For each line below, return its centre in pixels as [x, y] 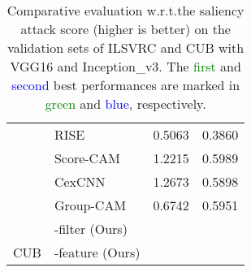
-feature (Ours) [97, 252]
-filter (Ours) [91, 229]
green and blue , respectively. [125, 104]
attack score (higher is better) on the [125, 29]
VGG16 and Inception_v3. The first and [125, 66]
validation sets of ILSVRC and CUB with [126, 47]
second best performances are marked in [126, 85]
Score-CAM [87, 158]
